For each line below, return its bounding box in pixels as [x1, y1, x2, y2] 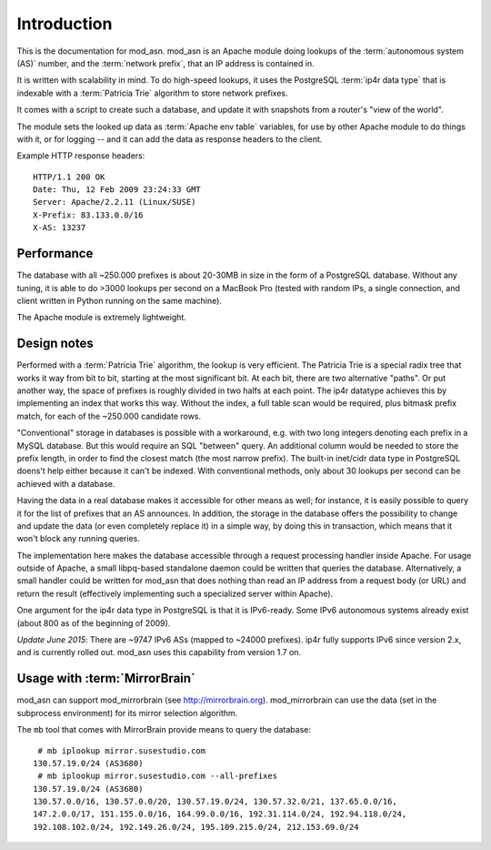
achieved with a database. [16, 478, 115, 489]
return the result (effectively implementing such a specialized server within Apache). [16, 588, 334, 599]
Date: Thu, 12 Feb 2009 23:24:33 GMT [33, 185, 202, 195]
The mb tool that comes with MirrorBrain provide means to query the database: [16, 724, 311, 735]
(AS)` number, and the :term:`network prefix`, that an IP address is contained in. [16, 57, 315, 68]
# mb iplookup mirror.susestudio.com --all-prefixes [37, 771, 277, 782]
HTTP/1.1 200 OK [33, 171, 105, 182]
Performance [16, 246, 94, 261]
